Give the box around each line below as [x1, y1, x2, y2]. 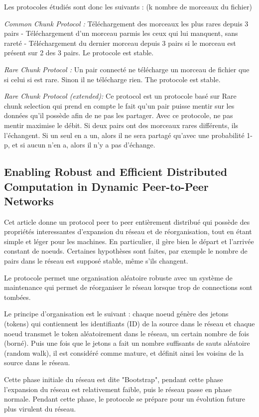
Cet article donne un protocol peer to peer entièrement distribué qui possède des [4, 216, 250, 227]
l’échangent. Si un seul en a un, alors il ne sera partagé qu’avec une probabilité [4, 130, 245, 140]
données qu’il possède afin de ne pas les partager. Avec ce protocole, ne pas [4, 110, 233, 121]
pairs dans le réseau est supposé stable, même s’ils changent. [4, 256, 188, 266]
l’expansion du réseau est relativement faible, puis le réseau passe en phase [4, 384, 232, 394]
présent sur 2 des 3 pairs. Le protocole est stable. [4, 47, 154, 58]
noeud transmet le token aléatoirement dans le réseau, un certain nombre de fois [4, 328, 250, 338]
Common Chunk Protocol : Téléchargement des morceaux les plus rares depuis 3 [4, 18, 249, 28]
